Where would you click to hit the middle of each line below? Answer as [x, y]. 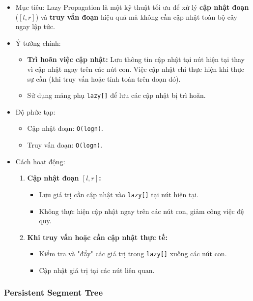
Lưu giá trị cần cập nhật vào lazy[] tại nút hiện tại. [119, 194]
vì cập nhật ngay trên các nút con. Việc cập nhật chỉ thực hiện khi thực [136, 69]
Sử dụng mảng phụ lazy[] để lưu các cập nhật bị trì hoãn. [116, 95]
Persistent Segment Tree [54, 292]
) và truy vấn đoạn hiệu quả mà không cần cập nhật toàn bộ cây [136, 16]
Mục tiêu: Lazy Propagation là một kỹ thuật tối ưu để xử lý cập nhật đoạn [132, 7]
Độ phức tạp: [35, 111]
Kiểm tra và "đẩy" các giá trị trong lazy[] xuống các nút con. [133, 254]
